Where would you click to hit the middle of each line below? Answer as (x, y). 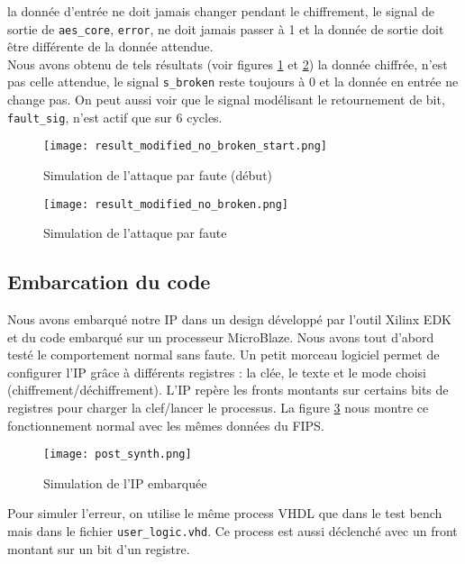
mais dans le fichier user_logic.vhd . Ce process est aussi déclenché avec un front (232, 531)
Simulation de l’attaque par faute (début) (158, 175)
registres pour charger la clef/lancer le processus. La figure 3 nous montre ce (218, 408)
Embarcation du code (109, 282)
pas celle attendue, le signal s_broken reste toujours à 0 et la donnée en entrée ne (233, 82)
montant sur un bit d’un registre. (99, 548)
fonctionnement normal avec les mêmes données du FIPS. (166, 425)
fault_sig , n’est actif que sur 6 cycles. (115, 117)
